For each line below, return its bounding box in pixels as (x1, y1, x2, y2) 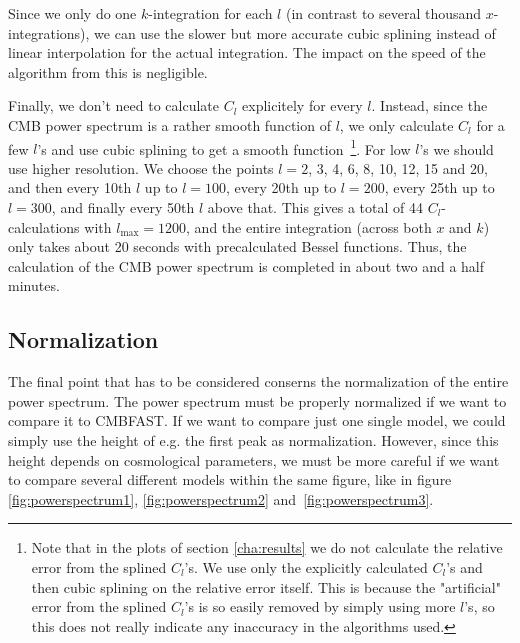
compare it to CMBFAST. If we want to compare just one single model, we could (8, 410, 506, 431)
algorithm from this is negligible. (8, 61, 208, 82)
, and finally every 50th (51, 197, 195, 217)
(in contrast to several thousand (285, 3, 482, 23)
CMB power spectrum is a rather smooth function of (8, 114, 331, 135)
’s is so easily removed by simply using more (184, 596, 456, 617)
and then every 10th (8, 177, 132, 198)
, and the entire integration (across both (186, 216, 432, 237)
